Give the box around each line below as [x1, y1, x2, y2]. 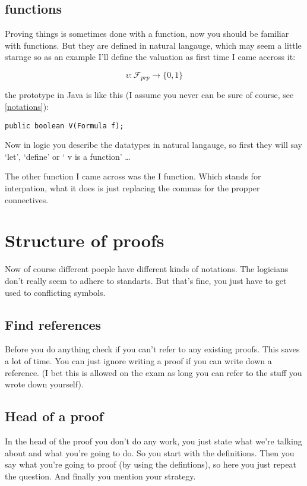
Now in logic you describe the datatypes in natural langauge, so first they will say [5, 138, 303, 151]
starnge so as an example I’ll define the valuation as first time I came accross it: [5, 51, 296, 63]
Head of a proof [5, 407, 104, 425]
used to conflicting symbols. [5, 286, 106, 298]
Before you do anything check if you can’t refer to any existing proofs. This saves [5, 343, 300, 355]
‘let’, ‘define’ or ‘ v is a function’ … [5, 150, 131, 162]
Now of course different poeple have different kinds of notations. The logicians [5, 263, 289, 275]
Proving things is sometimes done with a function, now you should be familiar [5, 27, 289, 40]
